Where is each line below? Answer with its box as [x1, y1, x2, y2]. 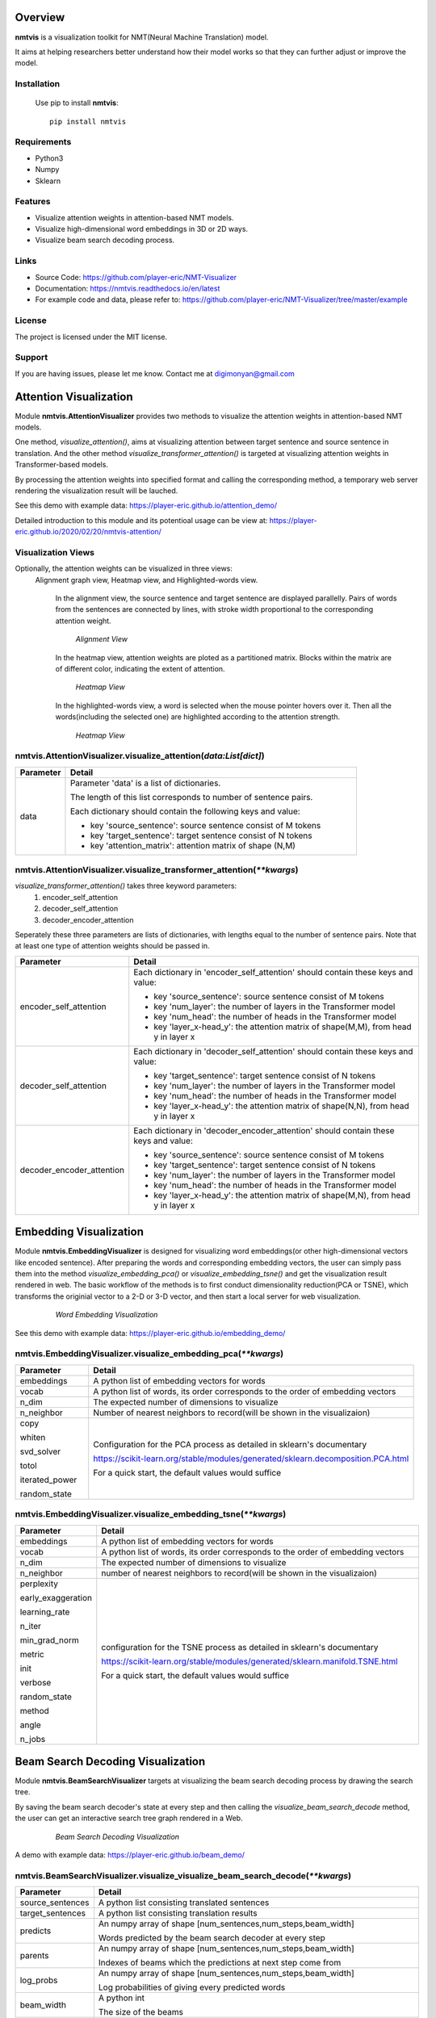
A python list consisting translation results [98, 1907, 258, 1919]
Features [15, 196, 51, 207]
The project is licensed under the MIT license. [15, 332, 168, 341]
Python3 [35, 153, 64, 163]
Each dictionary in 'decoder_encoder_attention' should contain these [133, 1124, 395, 1136]
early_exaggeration [19, 1592, 93, 1603]
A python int [98, 1992, 145, 2003]
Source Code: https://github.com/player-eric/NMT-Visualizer [35, 272, 237, 282]
